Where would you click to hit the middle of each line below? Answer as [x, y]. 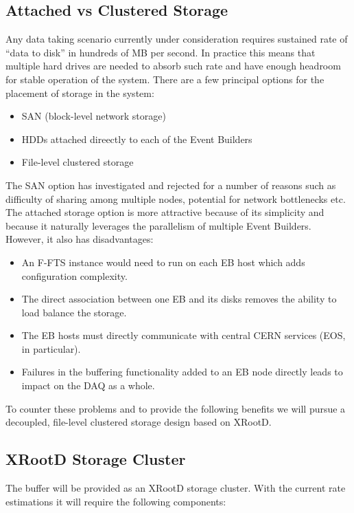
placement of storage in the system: [80, 92]
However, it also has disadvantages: [80, 239]
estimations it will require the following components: [116, 501]
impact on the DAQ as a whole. [88, 385]
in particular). [51, 348]
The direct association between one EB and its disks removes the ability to [179, 299]
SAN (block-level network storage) [94, 116]
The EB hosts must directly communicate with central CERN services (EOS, [184, 335]
